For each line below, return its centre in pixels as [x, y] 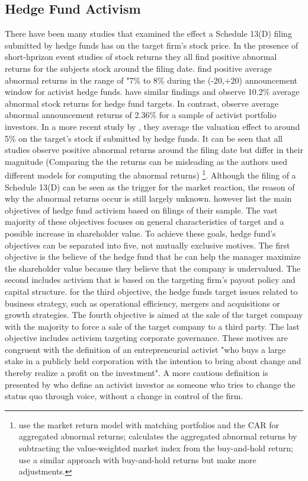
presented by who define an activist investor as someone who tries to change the [150, 384]
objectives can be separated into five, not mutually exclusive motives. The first [147, 245]
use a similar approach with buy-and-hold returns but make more [137, 459]
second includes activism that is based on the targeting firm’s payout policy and [150, 280]
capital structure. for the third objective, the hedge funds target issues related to [151, 291]
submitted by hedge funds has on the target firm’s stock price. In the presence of [152, 45]
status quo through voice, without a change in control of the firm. [124, 396]
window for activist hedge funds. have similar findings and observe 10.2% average [152, 92]
